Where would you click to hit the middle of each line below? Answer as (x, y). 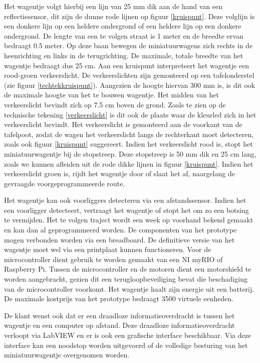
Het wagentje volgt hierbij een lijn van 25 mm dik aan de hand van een (113, 6)
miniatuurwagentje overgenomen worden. (67, 355)
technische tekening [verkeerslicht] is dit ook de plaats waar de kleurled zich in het (130, 114)
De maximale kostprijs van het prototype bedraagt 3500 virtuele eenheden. (119, 298)
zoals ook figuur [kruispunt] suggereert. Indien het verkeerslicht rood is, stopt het (128, 144)
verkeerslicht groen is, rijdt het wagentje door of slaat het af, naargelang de (119, 173)
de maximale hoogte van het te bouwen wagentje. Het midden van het (111, 95)
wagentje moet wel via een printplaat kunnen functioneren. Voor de (108, 249)
